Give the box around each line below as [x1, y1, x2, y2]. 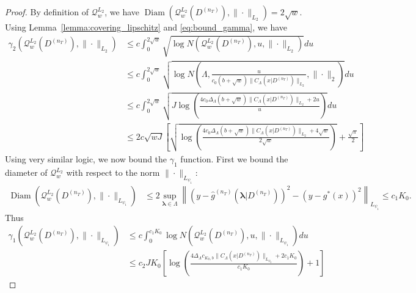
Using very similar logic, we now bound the [5, 153, 167, 165]
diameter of [5, 166, 48, 179]
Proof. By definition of [5, 5, 89, 18]
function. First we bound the [180, 153, 288, 165]
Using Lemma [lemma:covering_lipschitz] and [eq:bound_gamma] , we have [5, 21, 288, 33]
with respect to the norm [66, 166, 160, 179]
